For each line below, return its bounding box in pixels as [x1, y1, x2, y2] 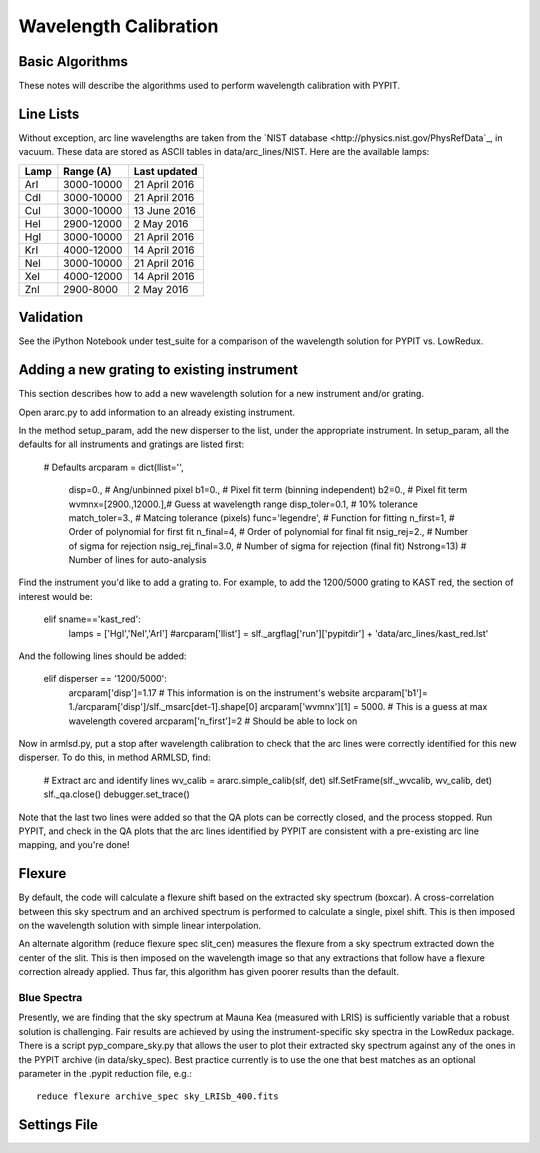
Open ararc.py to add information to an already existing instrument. [18, 406, 295, 418]
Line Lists [18, 105, 80, 122]
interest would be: [18, 590, 93, 602]
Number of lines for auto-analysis [68, 554, 207, 566]
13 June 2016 [133, 203, 197, 217]
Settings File [18, 1116, 99, 1134]
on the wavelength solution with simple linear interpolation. [18, 920, 262, 932]
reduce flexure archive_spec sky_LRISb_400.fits [36, 1091, 279, 1102]
